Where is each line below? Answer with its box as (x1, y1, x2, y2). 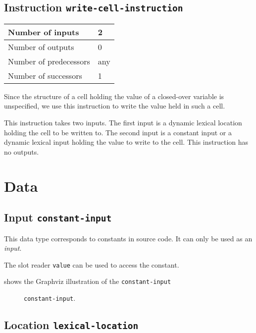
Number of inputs (8, 26, 79, 38)
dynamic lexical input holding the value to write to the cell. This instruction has (4, 137, 249, 147)
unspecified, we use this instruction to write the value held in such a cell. (4, 101, 225, 111)
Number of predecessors (8, 55, 90, 67)
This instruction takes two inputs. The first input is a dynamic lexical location (4, 117, 242, 127)
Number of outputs (8, 41, 74, 53)
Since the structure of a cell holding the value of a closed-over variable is (4, 91, 224, 101)
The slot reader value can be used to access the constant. (4, 259, 179, 270)
